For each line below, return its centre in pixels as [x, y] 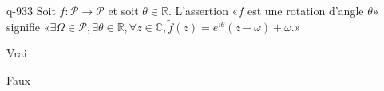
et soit [123, 10]
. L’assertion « [203, 10]
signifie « [28, 26]
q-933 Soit [31, 10]
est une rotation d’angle [305, 10]
